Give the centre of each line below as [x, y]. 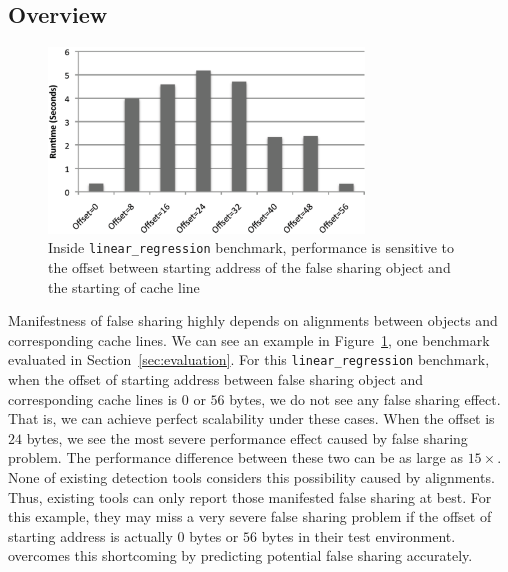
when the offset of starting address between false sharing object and [216, 379]
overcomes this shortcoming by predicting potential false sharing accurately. [240, 555]
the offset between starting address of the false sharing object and [249, 267]
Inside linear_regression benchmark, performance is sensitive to [251, 247]
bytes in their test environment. [358, 535]
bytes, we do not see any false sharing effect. [365, 398]
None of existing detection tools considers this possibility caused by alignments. [251, 477]
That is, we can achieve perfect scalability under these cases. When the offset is [251, 418]
